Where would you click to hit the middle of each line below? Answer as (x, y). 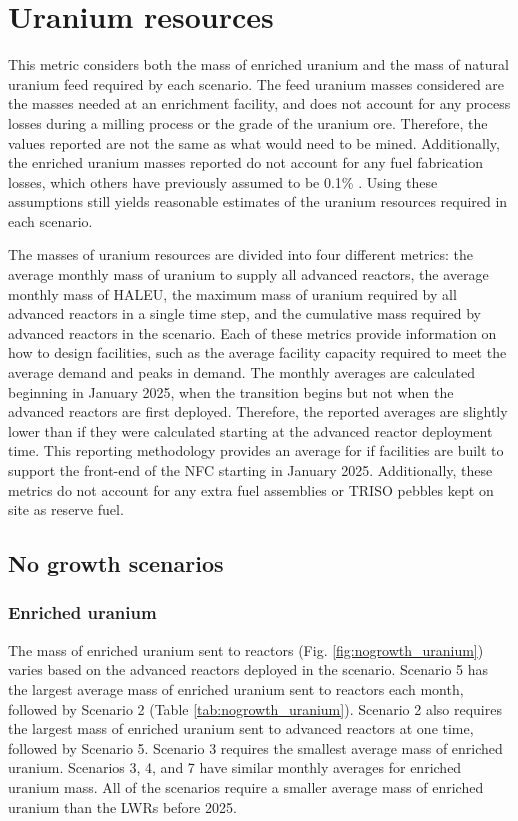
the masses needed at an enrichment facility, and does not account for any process (259, 103)
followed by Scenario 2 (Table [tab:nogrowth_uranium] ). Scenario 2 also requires (255, 708)
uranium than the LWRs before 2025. (122, 806)
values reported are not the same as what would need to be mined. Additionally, (254, 142)
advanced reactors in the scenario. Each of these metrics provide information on (252, 332)
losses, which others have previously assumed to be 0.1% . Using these (223, 181)
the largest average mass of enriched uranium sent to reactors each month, (236, 688)
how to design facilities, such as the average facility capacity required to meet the (257, 352)
